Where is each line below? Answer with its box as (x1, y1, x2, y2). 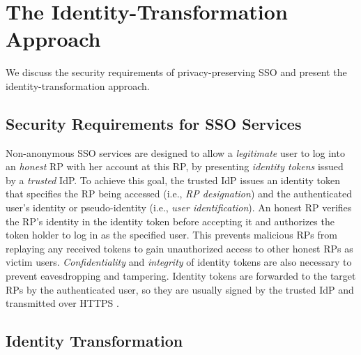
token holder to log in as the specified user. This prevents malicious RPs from (6, 227, 337, 242)
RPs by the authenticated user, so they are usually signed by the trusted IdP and (6, 282, 354, 296)
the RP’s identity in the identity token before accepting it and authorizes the (6, 213, 335, 228)
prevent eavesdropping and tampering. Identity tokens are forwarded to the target (6, 269, 356, 283)
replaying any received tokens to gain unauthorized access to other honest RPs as (6, 241, 353, 255)
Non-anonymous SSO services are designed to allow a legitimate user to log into (6, 145, 345, 160)
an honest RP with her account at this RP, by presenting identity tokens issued (6, 159, 344, 174)
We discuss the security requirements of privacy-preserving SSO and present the (6, 65, 347, 80)
